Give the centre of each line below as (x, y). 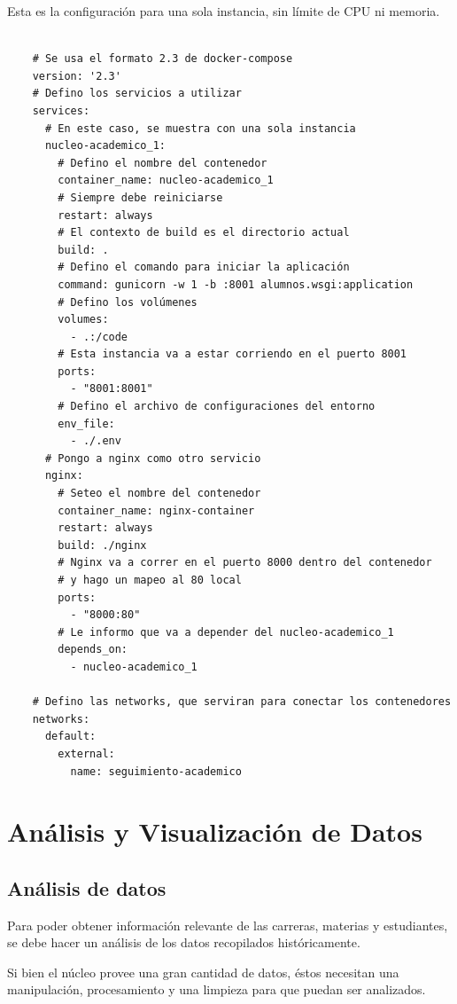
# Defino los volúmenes (128, 302)
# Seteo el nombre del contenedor (159, 494)
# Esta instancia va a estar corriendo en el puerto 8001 (232, 354)
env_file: (86, 424)
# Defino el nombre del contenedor (163, 163)
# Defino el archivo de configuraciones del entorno (217, 407)
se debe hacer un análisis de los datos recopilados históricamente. (184, 942)
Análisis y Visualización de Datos (215, 831)
